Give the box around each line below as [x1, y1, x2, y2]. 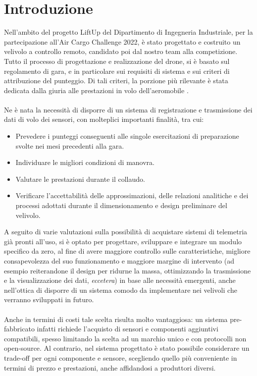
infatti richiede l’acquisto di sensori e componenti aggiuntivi [37, 323, 218, 334]
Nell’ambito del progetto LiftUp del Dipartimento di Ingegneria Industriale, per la [4, 27, 253, 37]
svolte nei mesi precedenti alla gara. [15, 140, 124, 151]
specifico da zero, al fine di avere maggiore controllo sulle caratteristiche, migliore [4, 246, 251, 256]
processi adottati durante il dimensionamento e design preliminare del [15, 200, 227, 211]
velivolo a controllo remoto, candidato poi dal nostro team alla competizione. [4, 46, 238, 56]
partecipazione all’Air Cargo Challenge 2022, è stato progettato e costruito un [4, 36, 241, 47]
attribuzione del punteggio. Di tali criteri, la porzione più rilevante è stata [4, 75, 228, 86]
